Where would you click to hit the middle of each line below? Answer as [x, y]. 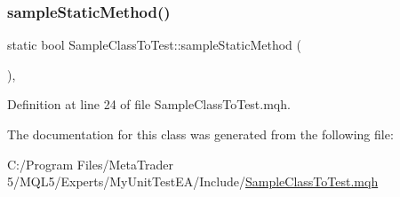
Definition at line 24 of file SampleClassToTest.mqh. [149, 104]
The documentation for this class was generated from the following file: [200, 134]
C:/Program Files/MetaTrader [90, 164]
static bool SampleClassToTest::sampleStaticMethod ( [154, 45]
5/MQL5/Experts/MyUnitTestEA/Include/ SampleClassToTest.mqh [193, 181]
